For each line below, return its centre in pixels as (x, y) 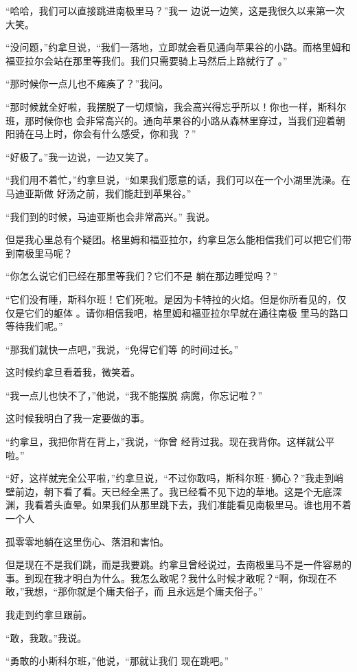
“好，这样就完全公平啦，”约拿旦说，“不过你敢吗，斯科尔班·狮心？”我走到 (170, 478)
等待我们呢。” (34, 326)
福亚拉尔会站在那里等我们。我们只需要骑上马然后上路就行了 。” (147, 60)
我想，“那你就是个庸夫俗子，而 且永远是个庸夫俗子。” (143, 591)
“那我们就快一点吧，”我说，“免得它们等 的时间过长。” (122, 349)
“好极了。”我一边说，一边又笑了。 (80, 156)
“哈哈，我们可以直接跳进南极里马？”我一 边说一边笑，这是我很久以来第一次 (175, 10)
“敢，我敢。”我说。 (46, 637)
